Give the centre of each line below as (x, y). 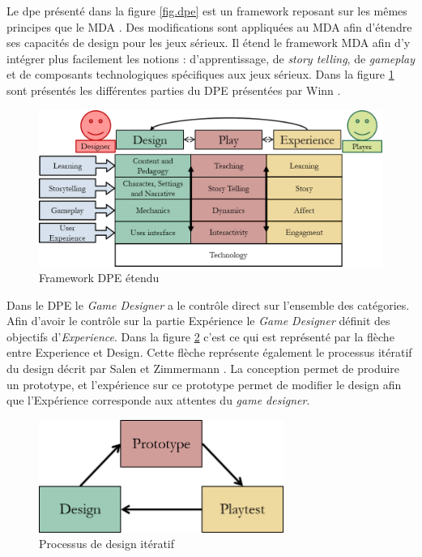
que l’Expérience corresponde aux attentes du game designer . (158, 400)
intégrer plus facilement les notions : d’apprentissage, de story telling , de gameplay (211, 58)
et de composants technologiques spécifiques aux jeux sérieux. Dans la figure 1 (200, 74)
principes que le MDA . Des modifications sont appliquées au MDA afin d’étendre (209, 26)
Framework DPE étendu (99, 278)
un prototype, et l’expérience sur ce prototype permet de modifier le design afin (204, 384)
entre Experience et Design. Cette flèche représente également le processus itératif (209, 352)
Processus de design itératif (107, 544)
